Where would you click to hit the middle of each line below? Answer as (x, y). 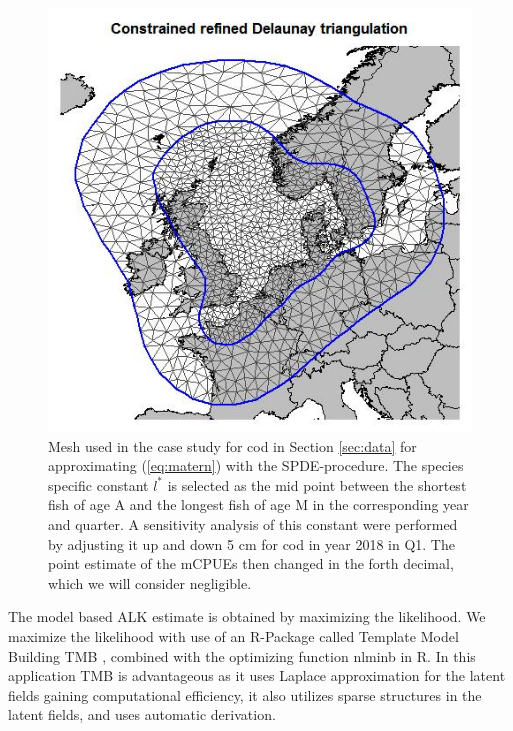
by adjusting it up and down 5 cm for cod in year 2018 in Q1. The (251, 543)
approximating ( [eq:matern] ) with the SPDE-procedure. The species (256, 465)
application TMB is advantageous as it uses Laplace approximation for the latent (257, 675)
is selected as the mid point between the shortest (317, 484)
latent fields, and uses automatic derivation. (142, 714)
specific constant (98, 484)
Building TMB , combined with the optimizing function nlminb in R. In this (242, 655)
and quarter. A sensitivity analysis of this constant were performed (253, 523)
